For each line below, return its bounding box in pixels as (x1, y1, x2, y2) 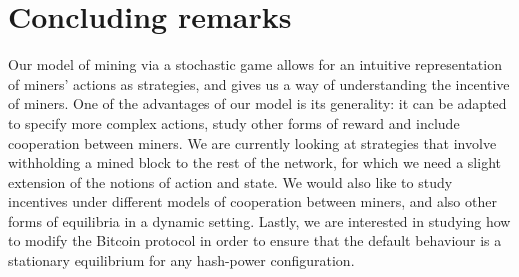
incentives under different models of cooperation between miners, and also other (8, 191, 497, 212)
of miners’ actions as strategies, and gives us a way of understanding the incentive (8, 73, 510, 94)
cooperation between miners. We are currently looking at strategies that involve (8, 132, 497, 153)
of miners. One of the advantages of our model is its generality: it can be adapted (8, 93, 507, 114)
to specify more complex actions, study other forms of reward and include (8, 112, 460, 133)
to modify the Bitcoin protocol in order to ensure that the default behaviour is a (8, 230, 502, 251)
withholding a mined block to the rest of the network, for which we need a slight (8, 152, 501, 173)
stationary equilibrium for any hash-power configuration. (8, 250, 355, 271)
